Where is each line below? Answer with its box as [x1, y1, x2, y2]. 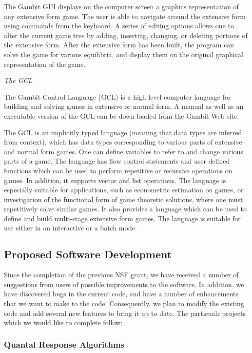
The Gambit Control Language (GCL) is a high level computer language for [4, 91, 231, 102]
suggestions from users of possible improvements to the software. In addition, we [4, 279, 244, 289]
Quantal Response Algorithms [4, 338, 125, 350]
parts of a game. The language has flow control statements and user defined [4, 156, 230, 166]
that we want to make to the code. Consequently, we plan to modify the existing [4, 298, 244, 309]
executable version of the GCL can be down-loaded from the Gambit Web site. [4, 110, 239, 121]
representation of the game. [4, 59, 86, 69]
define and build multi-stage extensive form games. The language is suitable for [4, 213, 241, 223]
